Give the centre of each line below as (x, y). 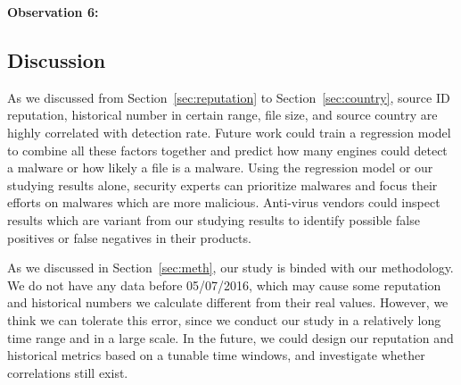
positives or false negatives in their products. (129, 237)
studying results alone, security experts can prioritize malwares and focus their (222, 184)
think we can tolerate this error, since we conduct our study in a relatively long (224, 319)
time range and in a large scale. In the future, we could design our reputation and (230, 337)
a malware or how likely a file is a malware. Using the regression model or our (220, 167)
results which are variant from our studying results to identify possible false (214, 219)
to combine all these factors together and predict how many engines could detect (227, 150)
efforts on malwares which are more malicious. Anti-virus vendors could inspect (224, 202)
